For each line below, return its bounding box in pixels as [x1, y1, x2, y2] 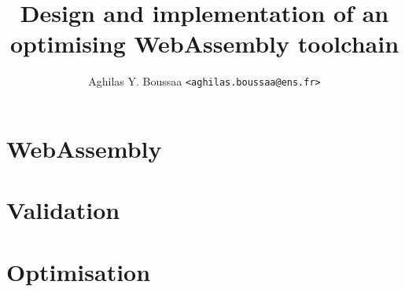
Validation [6, 194, 120, 226]
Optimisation [6, 255, 151, 287]
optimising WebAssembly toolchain [9, 27, 399, 60]
